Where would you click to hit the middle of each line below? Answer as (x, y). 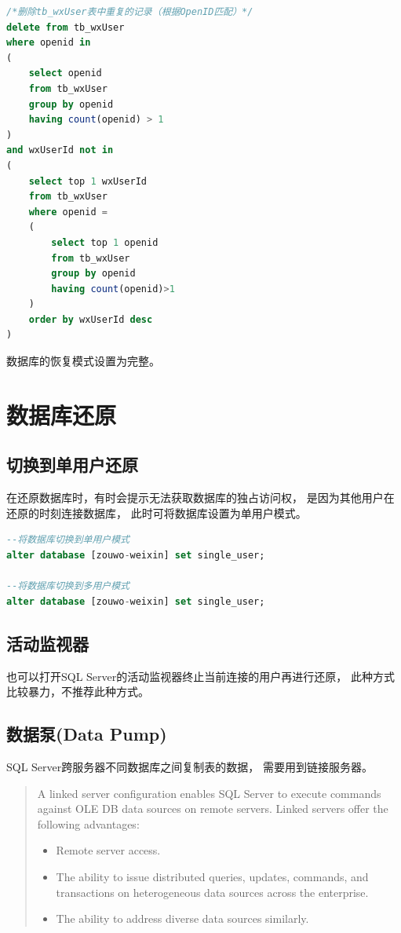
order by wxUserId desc (91, 319)
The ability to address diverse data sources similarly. (182, 918)
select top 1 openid (105, 242)
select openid (65, 73)
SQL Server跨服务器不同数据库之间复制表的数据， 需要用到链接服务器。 (190, 766)
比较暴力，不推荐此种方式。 (78, 692)
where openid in (49, 43)
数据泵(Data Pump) (87, 734)
